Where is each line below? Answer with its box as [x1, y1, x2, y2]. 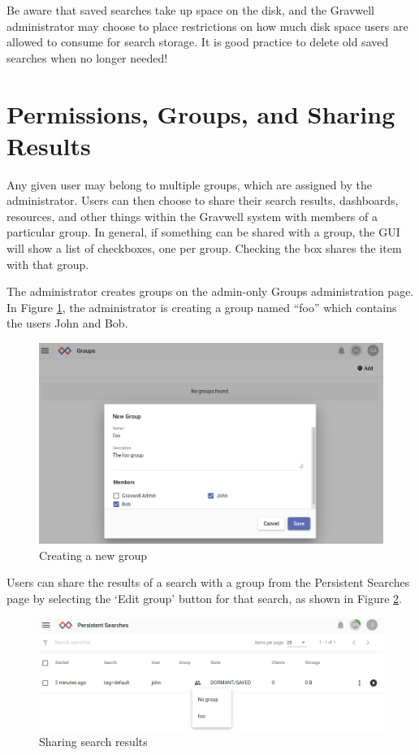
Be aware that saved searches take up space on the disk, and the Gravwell [6, 2, 374, 18]
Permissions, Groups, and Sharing [6, 97, 395, 130]
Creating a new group [39, 546, 148, 563]
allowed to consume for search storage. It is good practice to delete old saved [6, 33, 389, 50]
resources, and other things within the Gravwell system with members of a [6, 207, 378, 224]
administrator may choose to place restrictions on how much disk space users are [6, 17, 408, 34]
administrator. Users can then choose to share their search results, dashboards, [6, 192, 399, 209]
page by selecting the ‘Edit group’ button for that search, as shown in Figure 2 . [6, 590, 403, 606]
